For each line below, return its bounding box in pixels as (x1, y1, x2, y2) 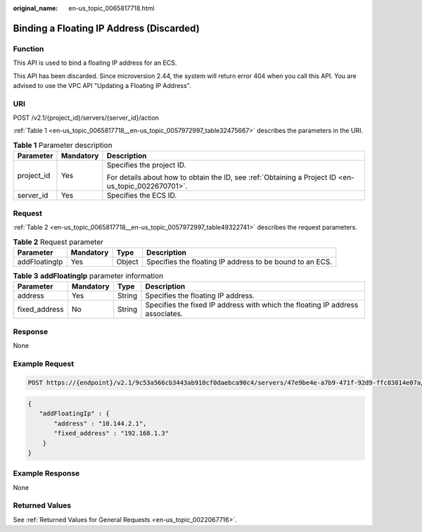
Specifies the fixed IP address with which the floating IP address (145, 300, 359, 310)
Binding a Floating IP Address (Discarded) (13, 22, 200, 34)
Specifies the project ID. (106, 160, 186, 170)
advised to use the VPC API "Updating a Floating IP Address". (13, 81, 191, 89)
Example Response (13, 469, 80, 479)
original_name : (13, 4, 58, 12)
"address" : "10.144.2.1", (53, 419, 147, 427)
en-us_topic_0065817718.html (68, 4, 155, 12)
